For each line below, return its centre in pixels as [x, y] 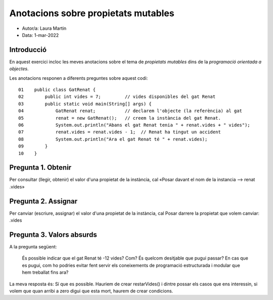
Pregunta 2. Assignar [43, 201]
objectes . [19, 69]
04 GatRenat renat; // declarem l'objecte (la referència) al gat [130, 111]
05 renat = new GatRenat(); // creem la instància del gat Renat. [120, 118]
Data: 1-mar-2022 [40, 35]
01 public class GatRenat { [57, 90]
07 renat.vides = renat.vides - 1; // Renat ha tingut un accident [120, 132]
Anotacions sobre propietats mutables [92, 13]
